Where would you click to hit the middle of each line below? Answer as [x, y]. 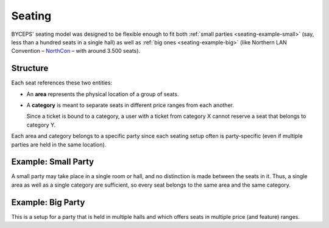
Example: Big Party [48, 202]
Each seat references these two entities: [62, 83]
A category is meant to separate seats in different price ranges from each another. [130, 105]
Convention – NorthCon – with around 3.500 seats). [76, 51]
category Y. [41, 125]
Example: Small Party [53, 162]
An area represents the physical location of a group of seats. [103, 94]
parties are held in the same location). [59, 144]
